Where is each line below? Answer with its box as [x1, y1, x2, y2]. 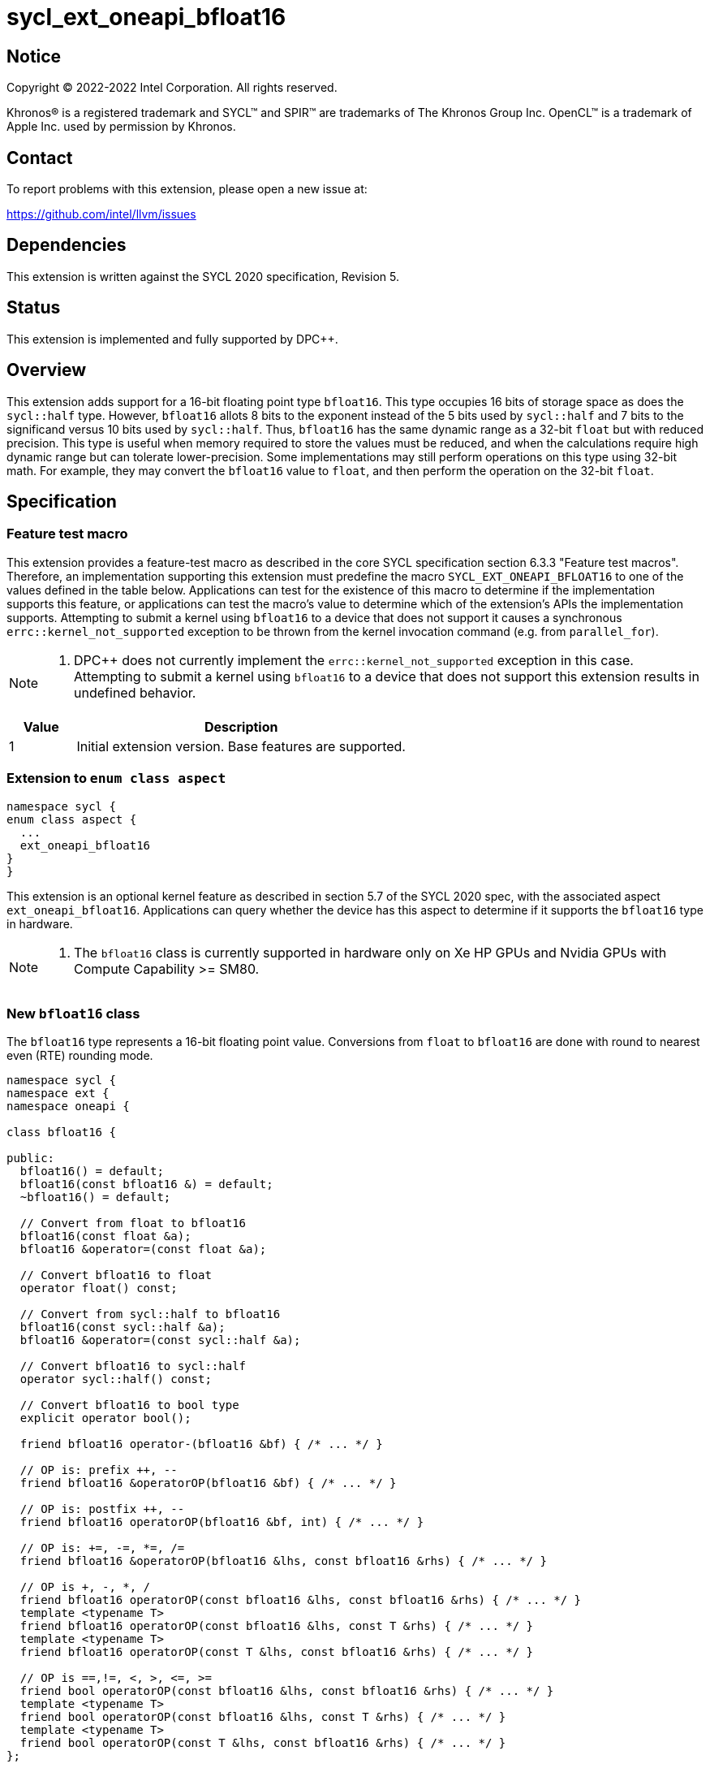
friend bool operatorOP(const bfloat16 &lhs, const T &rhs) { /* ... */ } [19, 1710, 506, 1724]
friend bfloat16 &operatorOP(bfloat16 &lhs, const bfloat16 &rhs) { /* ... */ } [19, 1554, 547, 1568]
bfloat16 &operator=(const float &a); [19, 1243, 267, 1256]
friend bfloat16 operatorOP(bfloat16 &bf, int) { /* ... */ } [19, 1515, 424, 1529]
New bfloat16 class [6, 1005, 140, 1022]
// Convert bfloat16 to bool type [19, 1398, 239, 1412]
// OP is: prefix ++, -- [19, 1463, 178, 1477]
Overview [6, 360, 87, 381]
